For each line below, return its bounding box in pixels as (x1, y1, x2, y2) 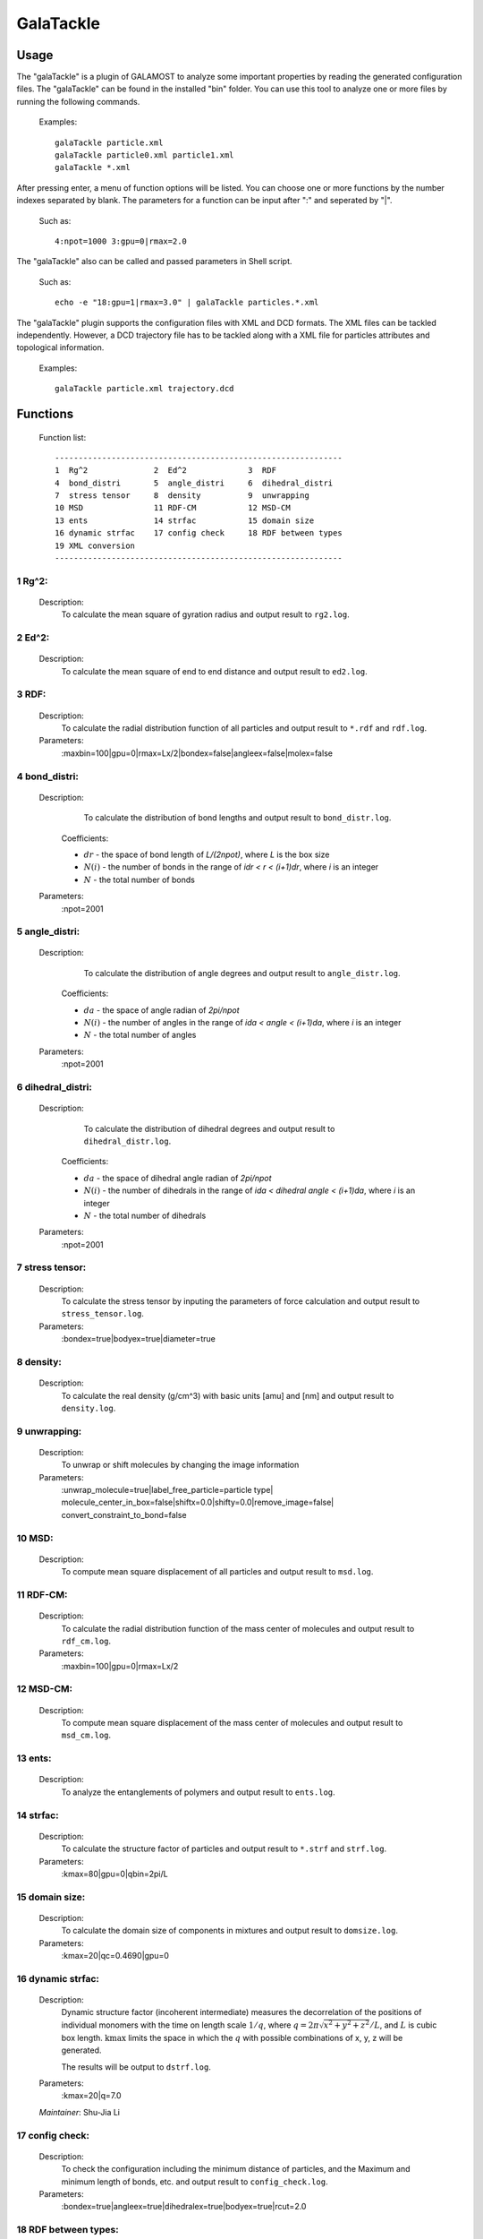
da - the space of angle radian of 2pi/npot (83, 1004, 241, 1016)
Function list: (38, 432, 87, 442)
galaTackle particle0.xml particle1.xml (55, 150, 234, 160)
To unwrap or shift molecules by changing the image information (61, 1460, 300, 1471)
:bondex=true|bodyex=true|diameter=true (61, 1334, 216, 1344)
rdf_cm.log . (61, 1635, 112, 1646)
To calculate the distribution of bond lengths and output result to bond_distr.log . (83, 812, 392, 823)
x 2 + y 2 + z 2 (323, 2019, 370, 2030)
